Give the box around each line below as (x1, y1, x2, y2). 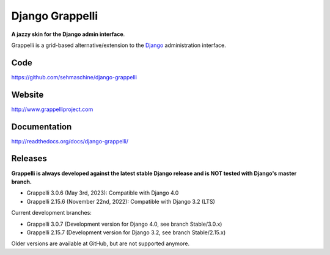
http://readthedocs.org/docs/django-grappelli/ (11, 137, 128, 145)
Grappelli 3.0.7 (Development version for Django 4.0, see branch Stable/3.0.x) (26, 220, 222, 228)
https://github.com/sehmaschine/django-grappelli (11, 73, 137, 81)
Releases (11, 153, 47, 164)
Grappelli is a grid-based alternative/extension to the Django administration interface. (11, 41, 226, 49)
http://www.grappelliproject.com (11, 106, 94, 113)
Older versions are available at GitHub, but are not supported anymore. (11, 240, 189, 247)
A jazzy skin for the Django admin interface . (11, 31, 125, 38)
